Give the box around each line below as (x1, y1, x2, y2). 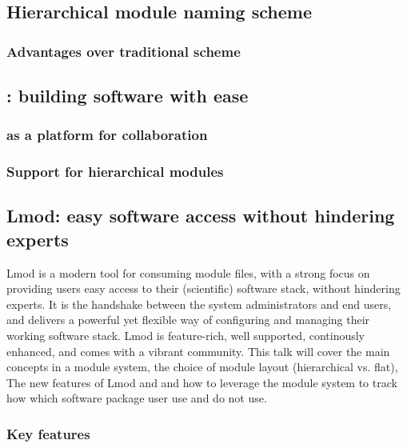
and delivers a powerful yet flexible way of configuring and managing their (6, 311, 370, 328)
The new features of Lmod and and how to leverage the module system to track (6, 374, 397, 390)
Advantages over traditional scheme (6, 41, 241, 61)
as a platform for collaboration (6, 125, 208, 145)
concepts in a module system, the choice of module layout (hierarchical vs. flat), (6, 358, 398, 375)
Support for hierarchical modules (6, 162, 224, 182)
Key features (6, 423, 90, 443)
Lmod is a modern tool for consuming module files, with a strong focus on (6, 264, 370, 281)
